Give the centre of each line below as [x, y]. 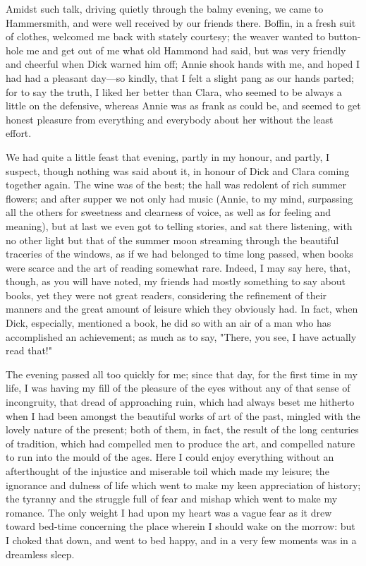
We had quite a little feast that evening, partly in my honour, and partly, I [168, 156]
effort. [19, 133]
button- [344, 36]
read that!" [29, 350]
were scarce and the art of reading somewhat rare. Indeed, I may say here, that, [178, 267]
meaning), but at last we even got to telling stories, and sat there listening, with [179, 225]
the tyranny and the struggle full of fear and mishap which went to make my [172, 499]
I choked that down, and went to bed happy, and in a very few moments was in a [181, 540]
